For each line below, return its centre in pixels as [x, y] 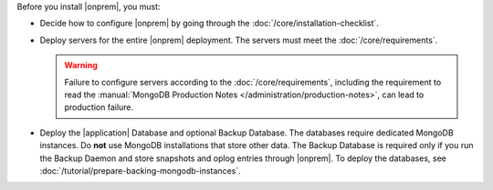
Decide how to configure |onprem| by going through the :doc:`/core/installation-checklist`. [209, 24]
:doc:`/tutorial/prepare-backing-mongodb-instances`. [140, 170]
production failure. [99, 107]
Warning [81, 65]
